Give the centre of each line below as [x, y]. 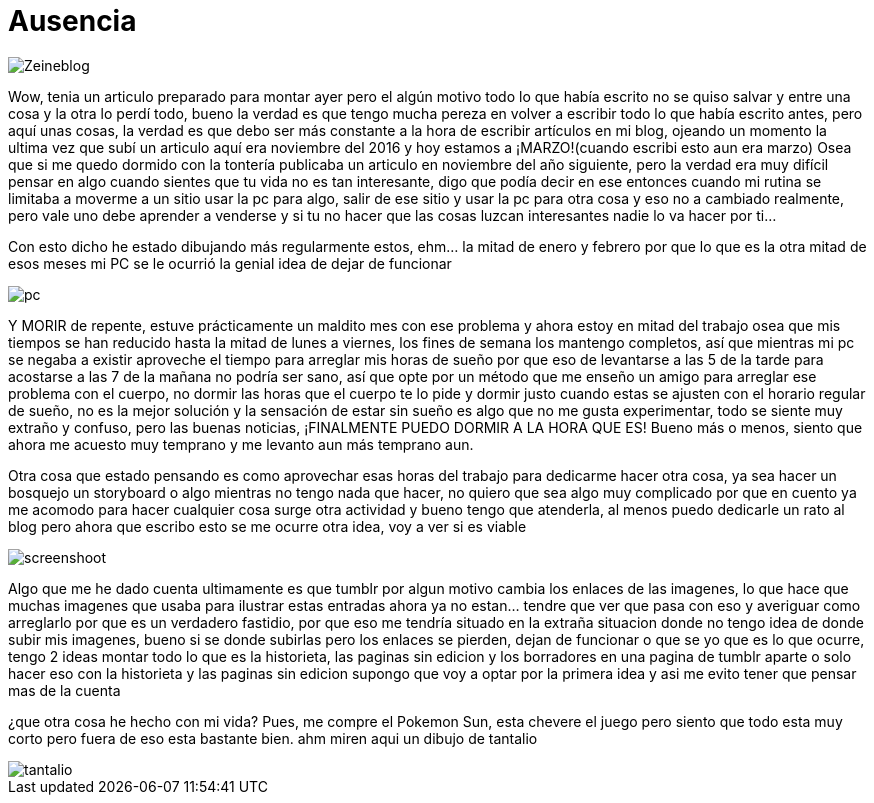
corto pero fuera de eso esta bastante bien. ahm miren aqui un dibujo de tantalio [273, 738]
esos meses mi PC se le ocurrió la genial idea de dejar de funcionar [230, 263]
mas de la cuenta [64, 690]
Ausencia [72, 21]
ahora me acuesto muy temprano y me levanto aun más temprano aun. [241, 444]
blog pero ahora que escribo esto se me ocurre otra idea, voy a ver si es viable [267, 526]
